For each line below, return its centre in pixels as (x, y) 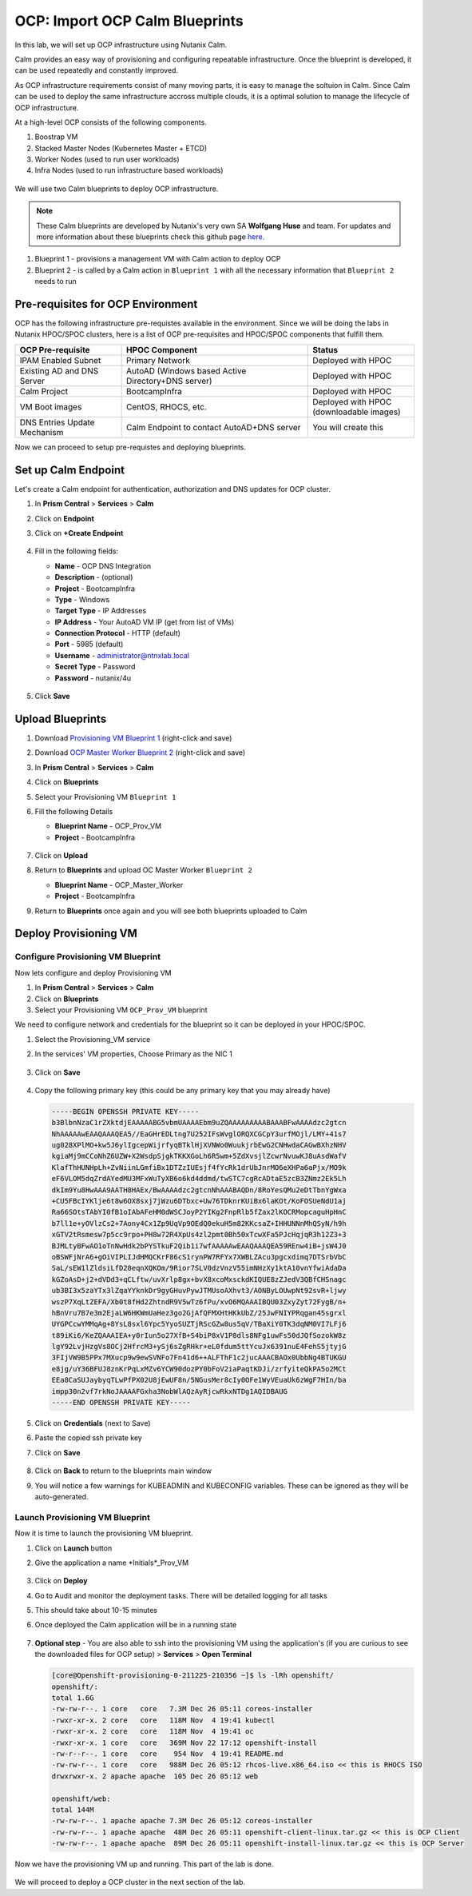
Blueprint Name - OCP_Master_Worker (119, 884)
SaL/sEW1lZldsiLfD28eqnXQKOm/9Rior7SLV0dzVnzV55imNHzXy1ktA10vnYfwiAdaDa (199, 1268)
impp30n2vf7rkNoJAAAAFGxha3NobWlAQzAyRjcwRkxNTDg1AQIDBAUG (169, 1391)
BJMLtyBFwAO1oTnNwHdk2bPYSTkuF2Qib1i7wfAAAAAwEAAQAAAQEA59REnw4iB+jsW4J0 (199, 1246)
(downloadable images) (357, 412)
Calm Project (44, 391)
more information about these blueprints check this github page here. (151, 237)
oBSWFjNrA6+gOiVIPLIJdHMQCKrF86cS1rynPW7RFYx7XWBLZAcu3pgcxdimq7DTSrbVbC (199, 1257)
